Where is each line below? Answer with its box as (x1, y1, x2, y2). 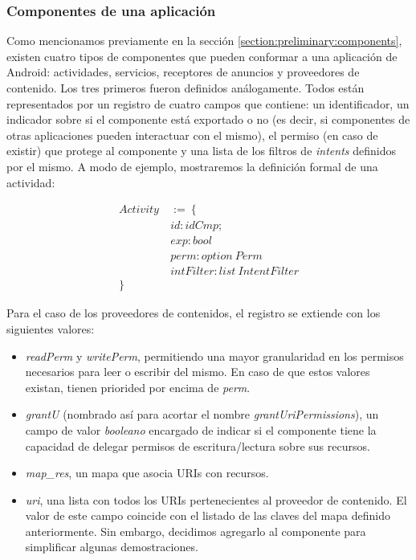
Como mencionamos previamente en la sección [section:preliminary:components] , (6, 32, 402, 49)
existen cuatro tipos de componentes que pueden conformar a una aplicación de (6, 47, 398, 64)
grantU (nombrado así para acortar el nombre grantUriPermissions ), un (25, 406, 379, 423)
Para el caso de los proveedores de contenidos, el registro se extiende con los (6, 305, 381, 321)
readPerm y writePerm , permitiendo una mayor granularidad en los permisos (25, 347, 404, 364)
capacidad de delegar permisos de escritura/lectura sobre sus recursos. (25, 437, 370, 454)
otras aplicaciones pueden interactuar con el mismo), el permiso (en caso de (6, 126, 378, 143)
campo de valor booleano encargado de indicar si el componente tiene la (25, 421, 377, 438)
